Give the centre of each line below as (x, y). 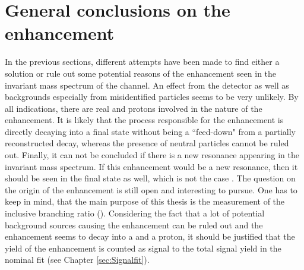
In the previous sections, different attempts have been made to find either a (142, 62)
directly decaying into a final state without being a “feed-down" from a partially (151, 131)
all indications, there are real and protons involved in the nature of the (134, 108)
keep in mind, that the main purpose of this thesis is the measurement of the (145, 201)
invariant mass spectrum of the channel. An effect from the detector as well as (147, 85)
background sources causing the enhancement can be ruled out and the (134, 225)
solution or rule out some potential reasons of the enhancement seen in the (141, 73)
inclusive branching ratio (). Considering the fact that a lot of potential (135, 213)
